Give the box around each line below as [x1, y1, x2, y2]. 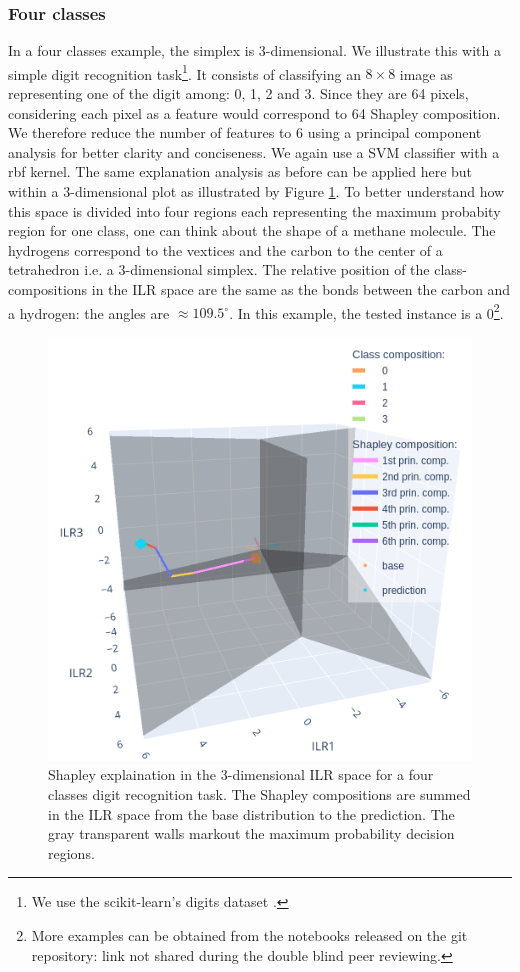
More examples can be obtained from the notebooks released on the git [31, 925, 468, 945]
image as [399, 63, 453, 84]
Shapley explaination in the [48, 764, 217, 785]
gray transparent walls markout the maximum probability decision [48, 823, 455, 844]
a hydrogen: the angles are [8, 302, 170, 323]
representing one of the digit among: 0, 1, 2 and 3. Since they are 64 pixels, [8, 83, 469, 104]
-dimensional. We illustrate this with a [265, 40, 501, 61]
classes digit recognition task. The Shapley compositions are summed [48, 784, 471, 805]
